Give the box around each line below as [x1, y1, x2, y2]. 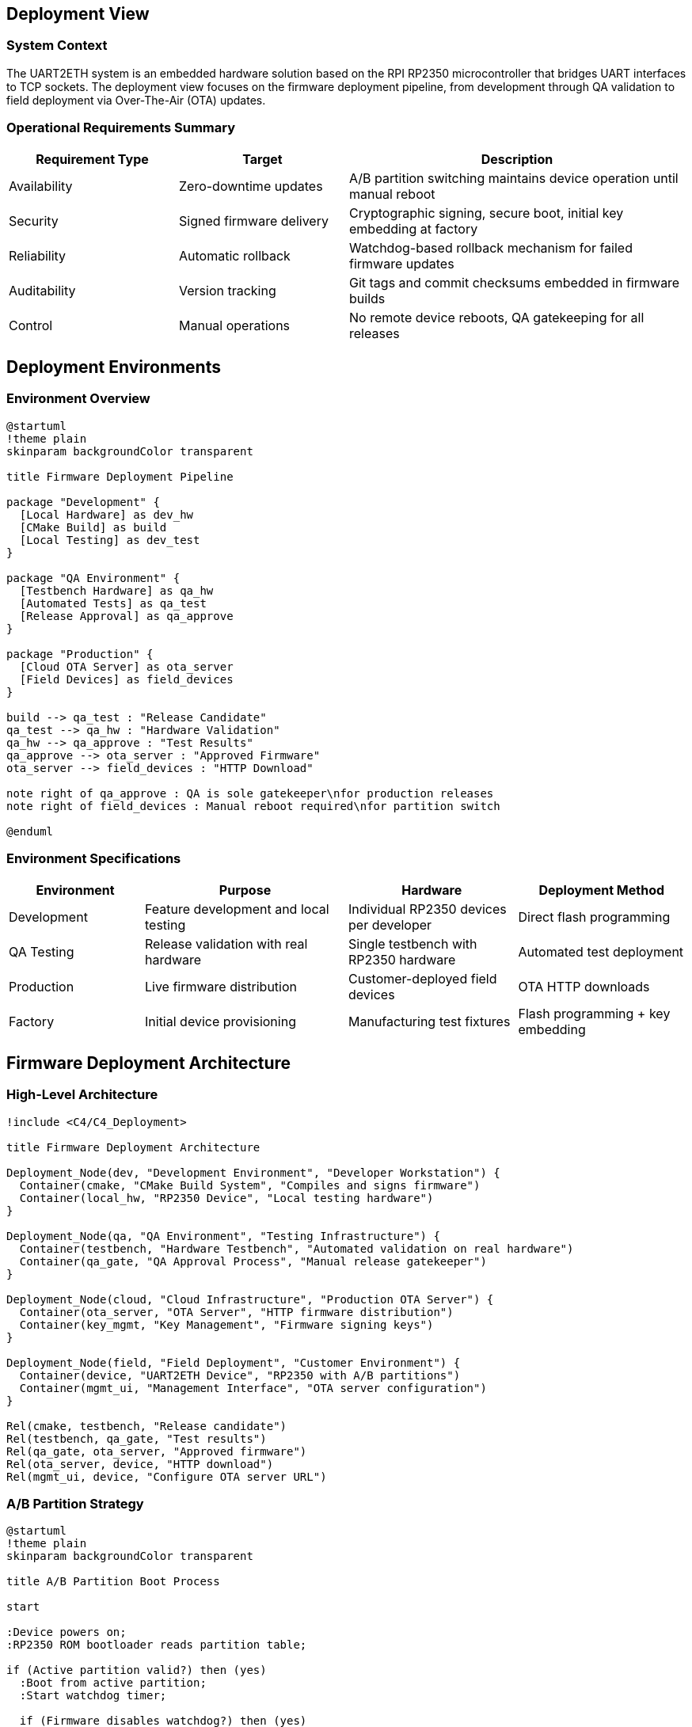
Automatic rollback [179, 247, 291, 264]
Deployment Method [538, 881, 665, 898]
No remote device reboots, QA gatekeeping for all [349, 309, 644, 325]
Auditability [9, 282, 76, 299]
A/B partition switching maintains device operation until [349, 169, 679, 186]
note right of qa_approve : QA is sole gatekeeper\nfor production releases [6, 786, 494, 800]
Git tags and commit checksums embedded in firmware [349, 274, 680, 291]
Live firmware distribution [145, 978, 297, 995]
